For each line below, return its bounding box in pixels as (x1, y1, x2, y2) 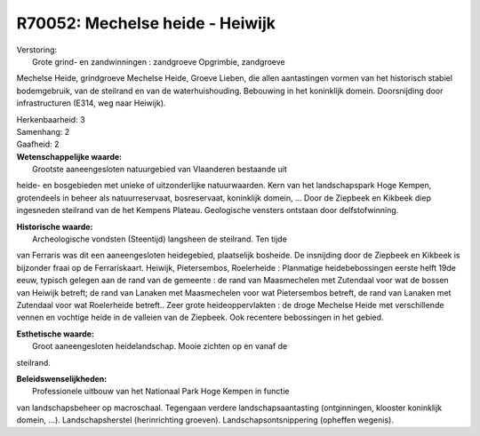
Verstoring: (16, 44, 58, 55)
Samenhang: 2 (16, 126, 70, 137)
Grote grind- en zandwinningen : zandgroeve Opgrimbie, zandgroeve (32, 56, 285, 67)
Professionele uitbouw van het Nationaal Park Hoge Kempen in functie (32, 386, 290, 397)
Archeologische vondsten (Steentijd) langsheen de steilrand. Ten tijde (32, 234, 288, 244)
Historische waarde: (16, 221, 93, 232)
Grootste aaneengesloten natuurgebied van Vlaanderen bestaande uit (32, 164, 288, 175)
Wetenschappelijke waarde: (16, 151, 123, 162)
